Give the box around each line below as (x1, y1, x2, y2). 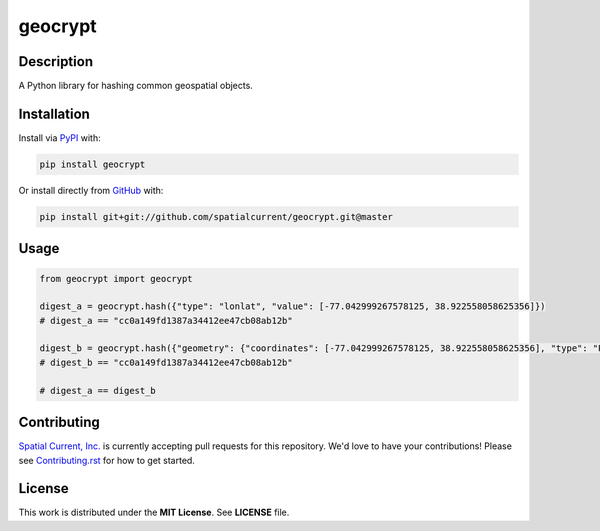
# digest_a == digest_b (39, 385, 157, 396)
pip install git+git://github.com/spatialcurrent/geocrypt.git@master (39, 211, 394, 222)
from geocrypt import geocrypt (39, 273, 194, 284)
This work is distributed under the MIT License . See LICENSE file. (18, 506, 290, 519)
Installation (18, 105, 90, 122)
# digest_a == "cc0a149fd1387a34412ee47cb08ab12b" (39, 315, 294, 326)
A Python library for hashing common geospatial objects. (18, 80, 254, 92)
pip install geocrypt (39, 158, 146, 170)
